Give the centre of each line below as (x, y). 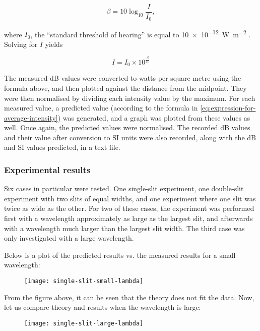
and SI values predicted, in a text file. (62, 147)
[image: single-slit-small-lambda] (84, 281)
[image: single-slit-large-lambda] (84, 323)
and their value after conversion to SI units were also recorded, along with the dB (130, 137)
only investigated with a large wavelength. (69, 238)
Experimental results (47, 170)
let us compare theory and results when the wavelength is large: (103, 307)
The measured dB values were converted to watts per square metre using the (123, 78)
